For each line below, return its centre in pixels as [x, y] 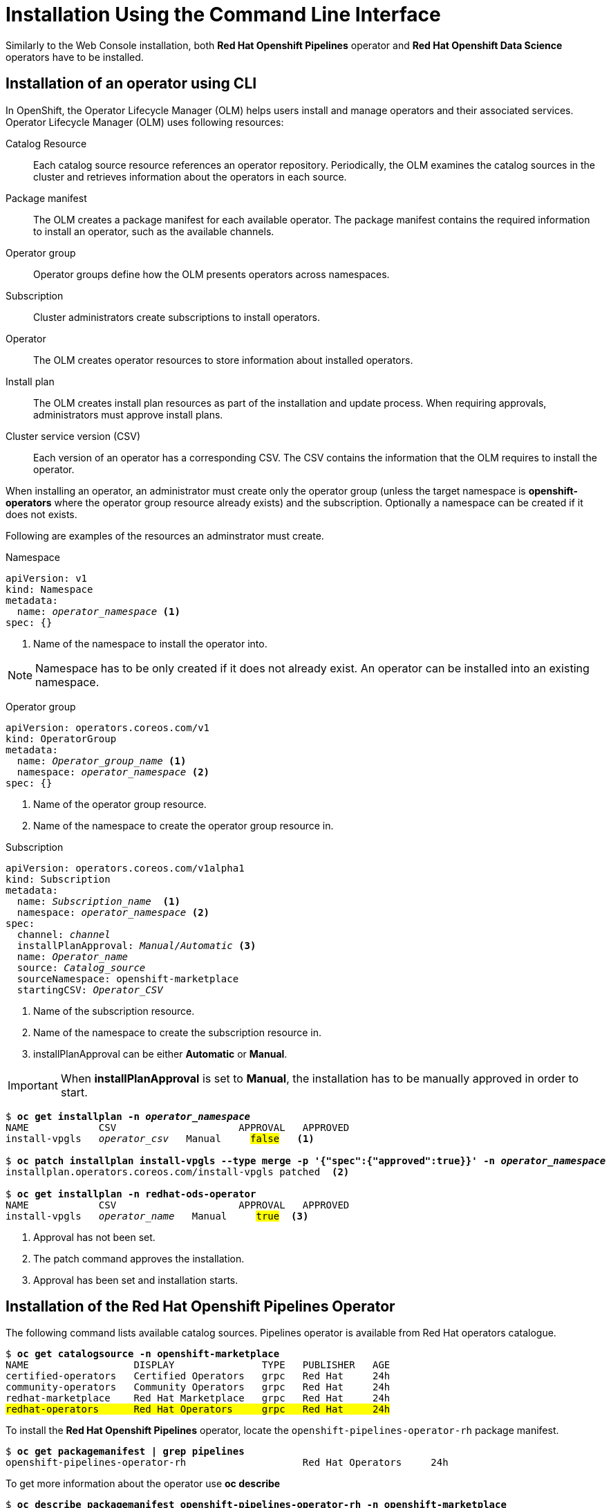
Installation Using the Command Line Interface [223, 15]
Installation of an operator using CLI [131, 84]
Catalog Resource [46, 143]
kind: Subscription [58, 879]
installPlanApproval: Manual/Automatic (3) [137, 945]
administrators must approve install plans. [128, 414]
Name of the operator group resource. [120, 804]
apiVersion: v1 [47, 578]
